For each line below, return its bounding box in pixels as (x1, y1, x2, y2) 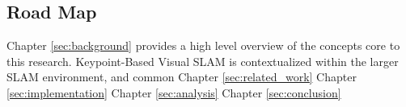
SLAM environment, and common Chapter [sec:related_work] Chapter (6, 68, 357, 85)
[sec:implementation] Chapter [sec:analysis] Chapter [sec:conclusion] (6, 84, 341, 101)
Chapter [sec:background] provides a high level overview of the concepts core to (6, 37, 400, 54)
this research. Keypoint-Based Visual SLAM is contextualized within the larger (6, 52, 399, 69)
